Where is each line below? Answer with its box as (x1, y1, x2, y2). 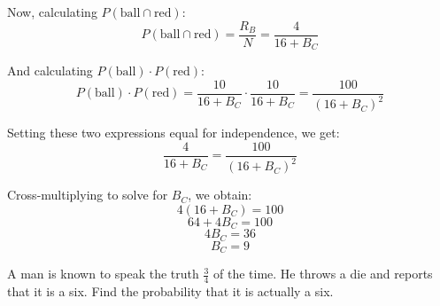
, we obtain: (188, 185, 252, 204)
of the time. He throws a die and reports (213, 264, 433, 283)
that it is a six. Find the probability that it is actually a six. (7, 281, 334, 300)
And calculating (7, 61, 93, 80)
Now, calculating (7, 3, 97, 20)
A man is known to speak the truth (7, 264, 199, 283)
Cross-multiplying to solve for (7, 185, 168, 204)
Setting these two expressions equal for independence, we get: (7, 123, 340, 142)
